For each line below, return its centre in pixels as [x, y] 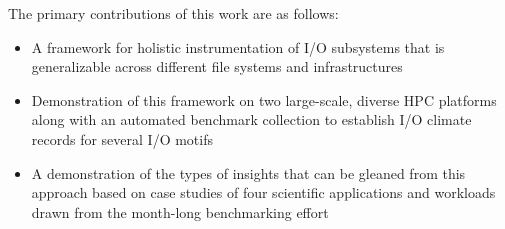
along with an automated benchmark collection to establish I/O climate [251, 119]
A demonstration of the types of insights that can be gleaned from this [248, 172]
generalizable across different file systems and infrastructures [217, 66]
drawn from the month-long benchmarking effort [180, 211]
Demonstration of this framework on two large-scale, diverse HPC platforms [264, 99]
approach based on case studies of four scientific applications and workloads [263, 192]
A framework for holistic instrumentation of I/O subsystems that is [238, 46]
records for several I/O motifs [122, 138]
